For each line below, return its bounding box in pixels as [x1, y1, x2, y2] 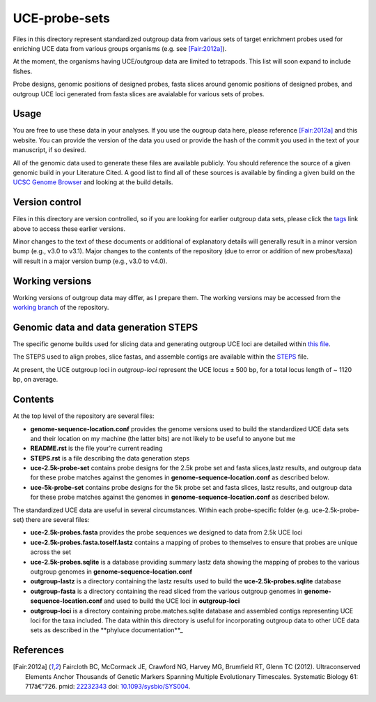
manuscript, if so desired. [13, 146, 86, 154]
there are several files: [25, 516, 90, 524]
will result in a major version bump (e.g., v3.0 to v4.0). [13, 257, 168, 265]
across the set [30, 548, 72, 556]
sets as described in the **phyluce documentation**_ [30, 626, 184, 634]
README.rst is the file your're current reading [30, 444, 163, 453]
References [13, 644, 64, 656]
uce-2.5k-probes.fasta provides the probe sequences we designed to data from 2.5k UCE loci [30, 528, 303, 537]
